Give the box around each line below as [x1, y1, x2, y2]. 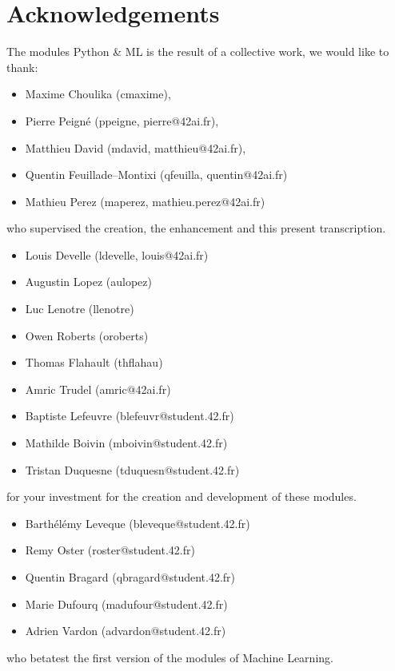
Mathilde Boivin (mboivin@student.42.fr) [25, 435, 228, 451]
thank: [6, 58, 38, 75]
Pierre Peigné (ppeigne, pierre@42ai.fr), [25, 112, 219, 129]
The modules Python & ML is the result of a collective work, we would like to [6, 43, 389, 60]
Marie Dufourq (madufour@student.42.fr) [25, 595, 228, 612]
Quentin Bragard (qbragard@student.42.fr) [25, 569, 236, 585]
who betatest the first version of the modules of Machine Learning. [6, 649, 333, 665]
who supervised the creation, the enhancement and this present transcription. [6, 220, 386, 236]
